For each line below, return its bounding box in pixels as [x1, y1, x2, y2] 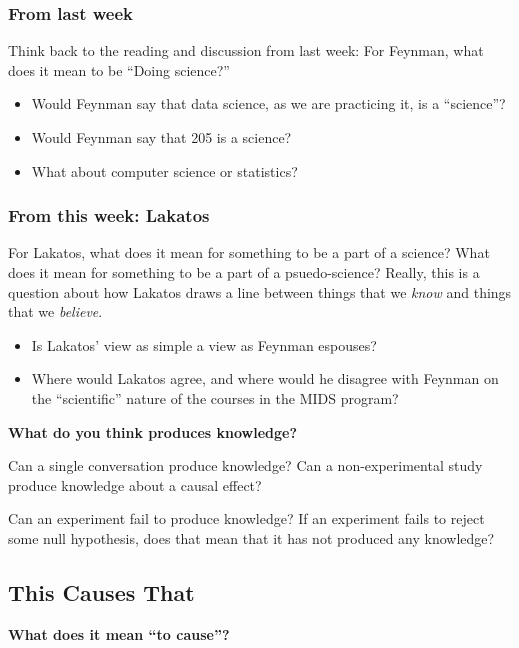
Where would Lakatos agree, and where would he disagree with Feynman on [31, 368, 499, 389]
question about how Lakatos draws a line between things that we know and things [8, 281, 512, 302]
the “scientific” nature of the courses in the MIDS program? [31, 387, 399, 408]
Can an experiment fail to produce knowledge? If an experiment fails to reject [8, 508, 485, 529]
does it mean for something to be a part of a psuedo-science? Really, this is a [8, 262, 480, 282]
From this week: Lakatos [8, 203, 210, 228]
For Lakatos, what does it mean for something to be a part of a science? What [8, 242, 490, 263]
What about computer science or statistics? [31, 160, 298, 181]
